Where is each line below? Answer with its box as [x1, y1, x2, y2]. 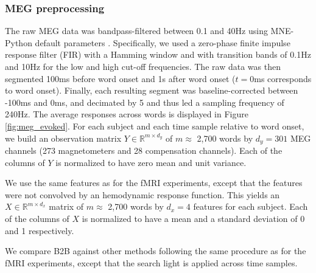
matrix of [49, 200, 84, 213]
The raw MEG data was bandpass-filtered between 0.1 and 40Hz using [5, 24, 268, 37]
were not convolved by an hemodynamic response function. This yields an [5, 188, 280, 201]
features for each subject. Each [193, 200, 308, 213]
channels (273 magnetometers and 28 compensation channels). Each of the [5, 144, 283, 157]
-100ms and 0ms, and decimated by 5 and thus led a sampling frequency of [5, 95, 284, 108]
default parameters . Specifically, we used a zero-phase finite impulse [35, 36, 290, 49]
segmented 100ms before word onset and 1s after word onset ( [5, 72, 236, 85]
